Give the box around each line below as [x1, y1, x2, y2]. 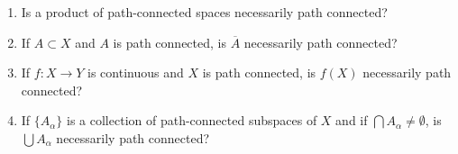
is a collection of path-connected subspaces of [67, 111, 317, 130]
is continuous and [87, 63, 184, 82]
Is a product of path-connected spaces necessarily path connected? [21, 3, 388, 21]
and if [335, 111, 368, 130]
